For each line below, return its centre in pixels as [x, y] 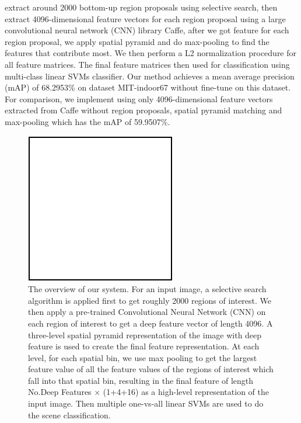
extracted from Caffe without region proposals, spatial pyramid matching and [143, 110]
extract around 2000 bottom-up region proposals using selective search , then [141, 7]
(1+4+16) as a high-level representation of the [186, 392]
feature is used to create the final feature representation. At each [144, 346]
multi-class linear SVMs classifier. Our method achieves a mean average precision [150, 76]
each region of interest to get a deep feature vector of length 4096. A [150, 323]
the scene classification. [69, 415]
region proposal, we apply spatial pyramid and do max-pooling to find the [137, 41]
